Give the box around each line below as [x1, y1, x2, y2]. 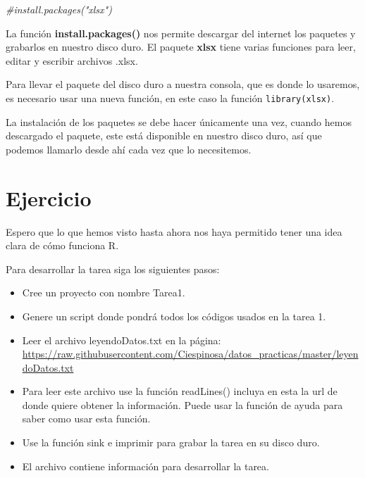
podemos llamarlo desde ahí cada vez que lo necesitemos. [6, 141, 252, 156]
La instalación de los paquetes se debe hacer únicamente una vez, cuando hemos [6, 114, 352, 129]
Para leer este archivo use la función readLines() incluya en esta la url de [22, 384, 338, 398]
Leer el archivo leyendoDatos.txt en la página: [22, 332, 221, 347]
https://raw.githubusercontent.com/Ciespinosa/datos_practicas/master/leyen [22, 346, 359, 361]
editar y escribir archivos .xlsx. [6, 53, 138, 68]
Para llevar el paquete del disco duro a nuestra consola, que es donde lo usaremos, [6, 77, 360, 92]
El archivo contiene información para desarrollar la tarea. [22, 458, 269, 473]
